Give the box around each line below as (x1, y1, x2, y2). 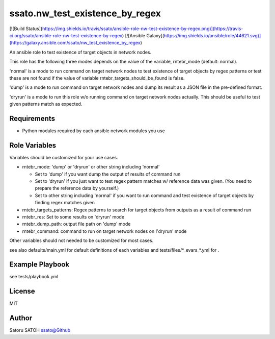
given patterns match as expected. (9, 101, 82, 107)
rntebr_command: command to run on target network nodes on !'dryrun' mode (22, 228, 187, 234)
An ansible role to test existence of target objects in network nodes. (9, 49, 152, 55)
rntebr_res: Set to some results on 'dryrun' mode (22, 214, 125, 220)
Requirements (9, 114, 56, 123)
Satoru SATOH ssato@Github (9, 327, 71, 333)
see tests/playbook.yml (9, 274, 59, 280)
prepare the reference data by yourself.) (35, 185, 119, 191)
